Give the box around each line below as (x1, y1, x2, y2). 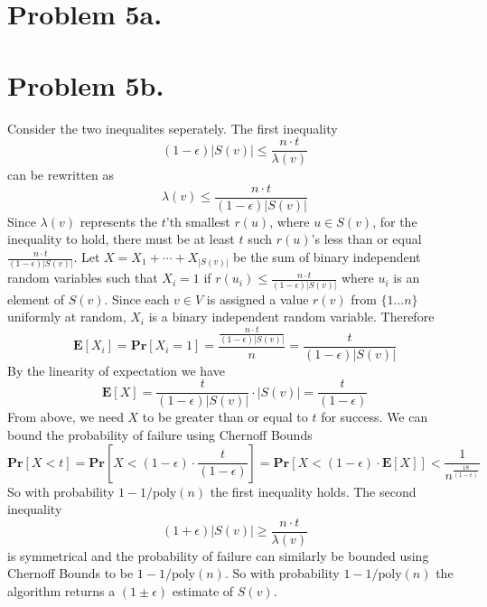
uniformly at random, (7, 307, 126, 326)
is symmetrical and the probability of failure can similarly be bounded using (7, 546, 429, 565)
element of (7, 289, 64, 308)
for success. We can (321, 407, 428, 426)
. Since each (104, 289, 170, 308)
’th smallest (165, 211, 230, 230)
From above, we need (7, 407, 124, 426)
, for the (372, 211, 417, 230)
